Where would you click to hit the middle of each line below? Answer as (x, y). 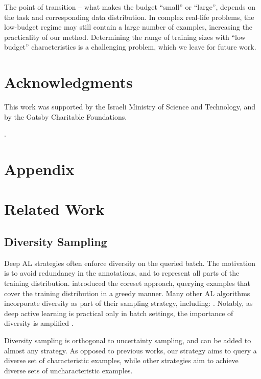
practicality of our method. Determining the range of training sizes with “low (125, 37)
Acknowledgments (68, 82)
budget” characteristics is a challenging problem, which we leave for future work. (130, 47)
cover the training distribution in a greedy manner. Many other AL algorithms (127, 293)
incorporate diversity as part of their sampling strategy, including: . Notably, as (128, 303)
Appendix (39, 169)
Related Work (54, 209)
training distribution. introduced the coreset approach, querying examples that (127, 283)
